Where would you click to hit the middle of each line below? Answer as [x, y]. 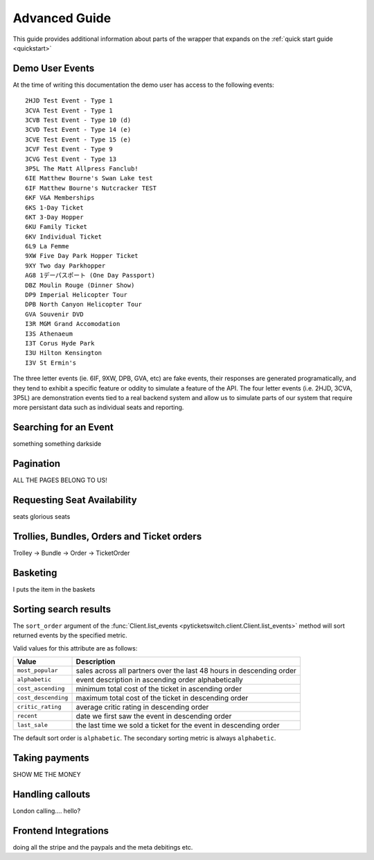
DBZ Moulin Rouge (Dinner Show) [80, 285]
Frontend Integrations [61, 831]
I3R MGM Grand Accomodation [73, 324]
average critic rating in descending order [142, 707]
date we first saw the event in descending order [154, 716]
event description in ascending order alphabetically [160, 680]
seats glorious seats [42, 517]
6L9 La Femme [47, 247]
